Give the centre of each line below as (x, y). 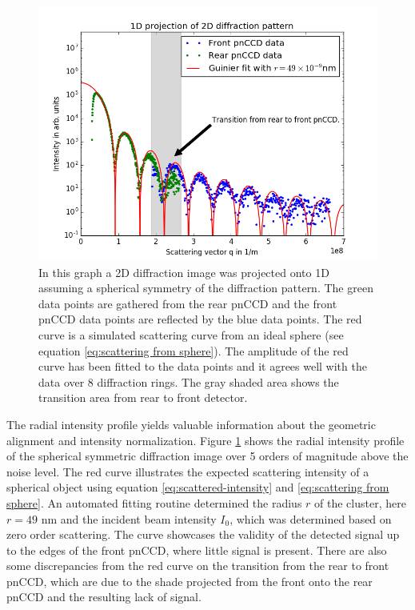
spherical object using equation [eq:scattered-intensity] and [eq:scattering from (198, 487)
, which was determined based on (311, 518)
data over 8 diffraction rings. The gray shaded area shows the (189, 381)
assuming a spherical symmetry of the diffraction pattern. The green (206, 288)
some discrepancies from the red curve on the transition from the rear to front (198, 566)
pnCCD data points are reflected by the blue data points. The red (200, 319)
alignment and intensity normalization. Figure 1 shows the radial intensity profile (206, 440)
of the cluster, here (360, 502)
